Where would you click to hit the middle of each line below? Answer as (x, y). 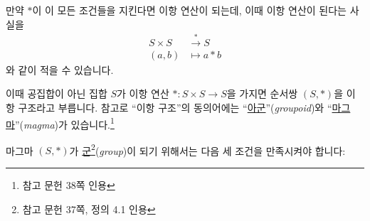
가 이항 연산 (143, 93)
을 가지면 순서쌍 (262, 93)
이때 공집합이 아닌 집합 (57, 93)
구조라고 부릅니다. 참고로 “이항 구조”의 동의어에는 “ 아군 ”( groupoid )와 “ (175, 107)
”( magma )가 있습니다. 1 (64, 123)
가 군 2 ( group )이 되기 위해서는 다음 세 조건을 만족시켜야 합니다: (207, 149)
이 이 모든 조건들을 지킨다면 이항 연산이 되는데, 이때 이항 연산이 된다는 (189, 10)
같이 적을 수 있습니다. (66, 69)
